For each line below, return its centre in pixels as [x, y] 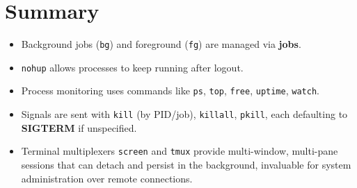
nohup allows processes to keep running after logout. [132, 67]
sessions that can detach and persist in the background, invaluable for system [186, 164]
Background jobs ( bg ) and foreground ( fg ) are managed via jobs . [161, 44]
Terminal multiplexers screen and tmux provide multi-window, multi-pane [180, 151]
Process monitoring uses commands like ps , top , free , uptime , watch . [170, 91]
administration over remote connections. [107, 178]
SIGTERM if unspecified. [79, 127]
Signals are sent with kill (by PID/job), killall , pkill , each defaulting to [184, 114]
